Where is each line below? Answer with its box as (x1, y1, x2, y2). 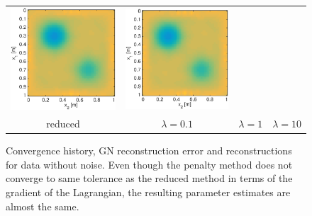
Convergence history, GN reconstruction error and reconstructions (6, 143, 292, 158)
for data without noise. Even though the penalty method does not (6, 157, 293, 171)
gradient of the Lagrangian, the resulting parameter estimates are (6, 185, 291, 200)
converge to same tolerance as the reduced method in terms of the (6, 171, 293, 186)
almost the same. (6, 198, 79, 213)
